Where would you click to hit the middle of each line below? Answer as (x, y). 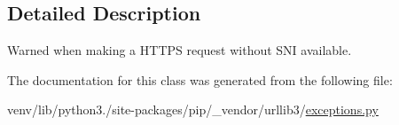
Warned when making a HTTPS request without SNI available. (180, 50)
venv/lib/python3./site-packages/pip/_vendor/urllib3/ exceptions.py (193, 109)
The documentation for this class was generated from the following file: (200, 79)
